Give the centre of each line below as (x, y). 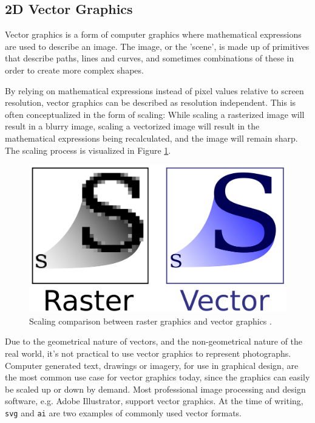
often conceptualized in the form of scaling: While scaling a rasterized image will (155, 114)
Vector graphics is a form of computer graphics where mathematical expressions (153, 34)
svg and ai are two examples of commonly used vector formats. (124, 412)
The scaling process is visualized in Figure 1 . (88, 150)
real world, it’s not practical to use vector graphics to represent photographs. (148, 353)
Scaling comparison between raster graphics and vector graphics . (151, 321)
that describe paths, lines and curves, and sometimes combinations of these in (150, 58)
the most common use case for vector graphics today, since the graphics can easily (157, 377)
